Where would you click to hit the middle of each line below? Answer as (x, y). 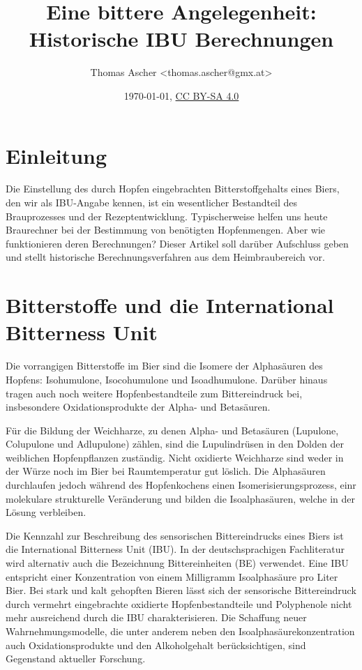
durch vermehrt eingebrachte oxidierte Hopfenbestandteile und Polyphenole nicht (179, 603)
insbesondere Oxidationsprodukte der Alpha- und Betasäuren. (138, 407)
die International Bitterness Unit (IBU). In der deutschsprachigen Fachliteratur (175, 549)
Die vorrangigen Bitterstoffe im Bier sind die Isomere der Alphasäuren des (164, 366)
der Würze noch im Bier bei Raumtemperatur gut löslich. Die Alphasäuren (166, 471)
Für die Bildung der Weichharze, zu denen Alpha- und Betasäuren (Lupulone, (172, 430)
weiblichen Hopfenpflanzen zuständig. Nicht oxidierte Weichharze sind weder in (175, 457)
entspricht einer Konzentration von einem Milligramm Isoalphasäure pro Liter (172, 576)
